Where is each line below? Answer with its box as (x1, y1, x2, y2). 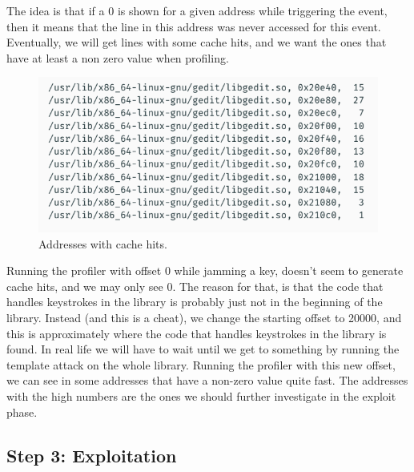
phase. (6, 403, 38, 420)
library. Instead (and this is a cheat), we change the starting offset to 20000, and (6, 309, 402, 325)
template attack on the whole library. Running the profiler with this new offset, (6, 356, 396, 373)
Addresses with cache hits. (38, 235, 167, 252)
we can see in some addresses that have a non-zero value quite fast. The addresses (6, 372, 408, 389)
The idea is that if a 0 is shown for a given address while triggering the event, (6, 2, 388, 18)
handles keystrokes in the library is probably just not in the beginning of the (6, 293, 383, 310)
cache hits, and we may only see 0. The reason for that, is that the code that (6, 277, 384, 294)
